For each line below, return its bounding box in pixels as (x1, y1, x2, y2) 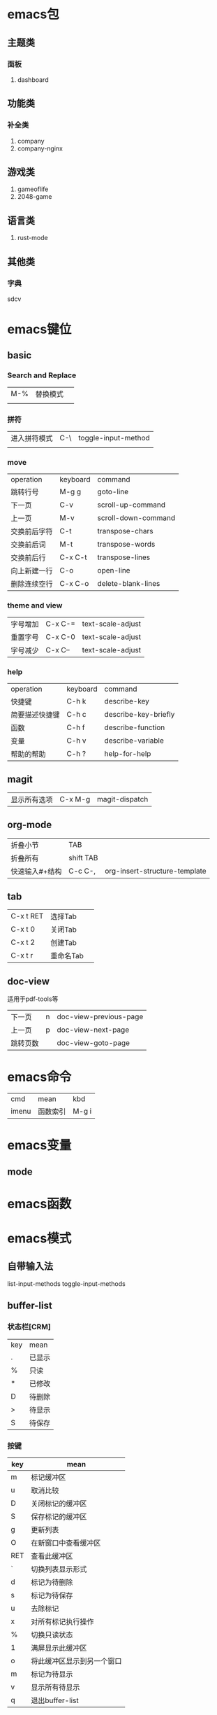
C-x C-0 (45, 631, 75, 641)
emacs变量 (7, 1137, 72, 1154)
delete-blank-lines (97, 579, 160, 589)
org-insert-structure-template (104, 866, 207, 876)
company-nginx (17, 144, 63, 153)
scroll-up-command (97, 500, 166, 510)
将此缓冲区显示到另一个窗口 (31, 1656, 122, 1666)
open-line (97, 566, 130, 575)
